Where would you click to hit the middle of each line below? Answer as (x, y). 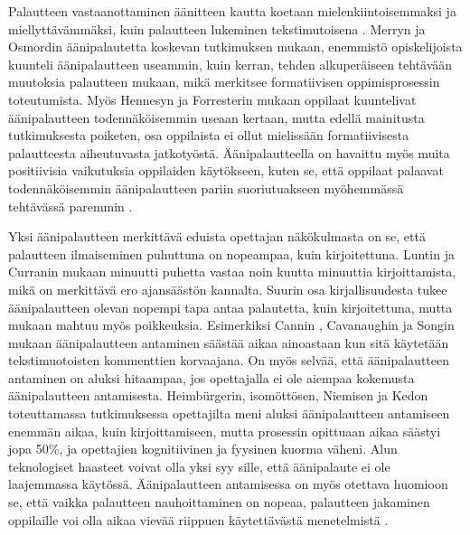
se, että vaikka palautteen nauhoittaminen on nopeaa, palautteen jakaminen (219, 502)
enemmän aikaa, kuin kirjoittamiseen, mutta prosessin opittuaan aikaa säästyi (225, 431)
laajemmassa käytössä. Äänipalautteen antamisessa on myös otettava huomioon (228, 484)
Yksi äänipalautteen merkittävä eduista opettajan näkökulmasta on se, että (217, 236)
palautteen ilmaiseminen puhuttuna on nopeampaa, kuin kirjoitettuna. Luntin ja (231, 253)
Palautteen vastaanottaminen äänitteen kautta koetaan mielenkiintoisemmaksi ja (232, 11)
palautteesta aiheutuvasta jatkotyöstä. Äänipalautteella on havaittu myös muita (229, 152)
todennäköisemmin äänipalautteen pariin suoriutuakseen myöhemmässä (206, 188)
